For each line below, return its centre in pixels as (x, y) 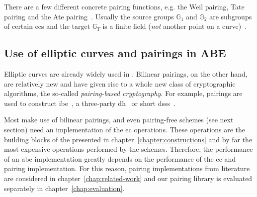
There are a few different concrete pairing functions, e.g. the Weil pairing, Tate (124, 6)
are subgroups (231, 16)
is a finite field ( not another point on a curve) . (175, 26)
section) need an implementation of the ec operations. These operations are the (125, 129)
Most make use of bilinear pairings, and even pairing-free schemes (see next (119, 120)
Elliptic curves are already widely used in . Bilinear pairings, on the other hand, (126, 73)
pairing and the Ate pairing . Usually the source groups (89, 16)
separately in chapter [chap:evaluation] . (64, 188)
